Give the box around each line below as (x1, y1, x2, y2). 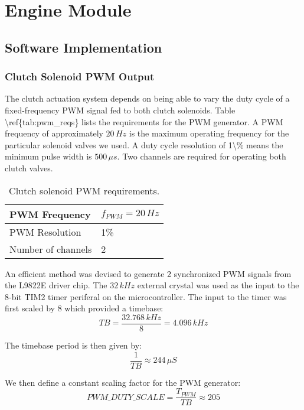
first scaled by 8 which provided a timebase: (5, 302, 164, 314)
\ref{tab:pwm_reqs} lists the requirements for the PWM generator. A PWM (5, 115, 283, 128)
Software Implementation (5, 38, 162, 56)
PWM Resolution (9, 224, 81, 239)
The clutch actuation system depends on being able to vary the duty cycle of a (5, 92, 290, 105)
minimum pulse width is (5, 150, 92, 162)
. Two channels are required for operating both (117, 150, 286, 162)
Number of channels (9, 242, 92, 256)
